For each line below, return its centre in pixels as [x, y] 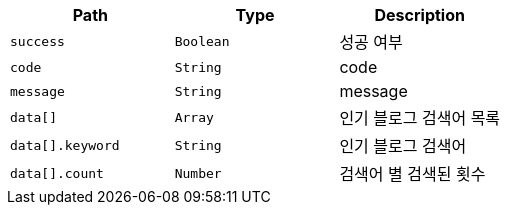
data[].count [57, 173]
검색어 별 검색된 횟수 [412, 174]
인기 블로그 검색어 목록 [420, 118]
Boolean [202, 41]
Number [198, 173]
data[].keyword [65, 145]
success [37, 41]
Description [419, 15]
